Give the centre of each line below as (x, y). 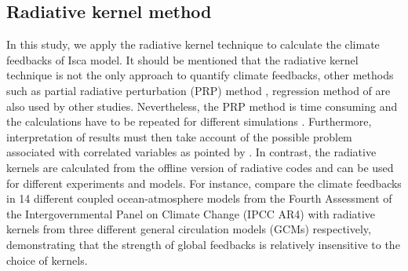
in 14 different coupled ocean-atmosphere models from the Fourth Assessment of (199, 198)
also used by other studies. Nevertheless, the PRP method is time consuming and (202, 106)
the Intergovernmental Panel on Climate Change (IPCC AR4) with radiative (191, 213)
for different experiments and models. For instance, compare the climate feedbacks (204, 183)
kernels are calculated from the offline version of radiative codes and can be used (200, 167)
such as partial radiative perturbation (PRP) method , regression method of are (199, 90)
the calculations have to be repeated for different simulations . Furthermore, (189, 121)
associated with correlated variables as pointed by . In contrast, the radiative (191, 152)
